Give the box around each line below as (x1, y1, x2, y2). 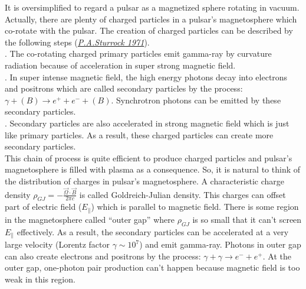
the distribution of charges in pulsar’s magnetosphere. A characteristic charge (5, 174, 285, 187)
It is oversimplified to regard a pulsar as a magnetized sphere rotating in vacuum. (5, 1, 300, 13)
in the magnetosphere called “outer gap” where (5, 213, 175, 225)
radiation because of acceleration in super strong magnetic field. (5, 59, 236, 71)
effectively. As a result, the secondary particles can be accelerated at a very (17, 225, 289, 238)
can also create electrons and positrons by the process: (5, 249, 201, 262)
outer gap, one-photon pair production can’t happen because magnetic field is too (5, 261, 300, 274)
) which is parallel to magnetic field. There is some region (91, 200, 299, 213)
